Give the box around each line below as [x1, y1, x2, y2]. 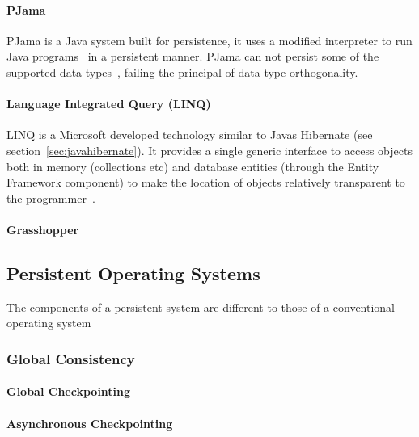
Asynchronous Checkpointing [6, 414, 173, 431]
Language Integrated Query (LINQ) [6, 95, 211, 112]
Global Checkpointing [6, 383, 131, 400]
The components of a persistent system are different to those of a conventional [6, 298, 396, 315]
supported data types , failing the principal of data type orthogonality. [6, 63, 358, 80]
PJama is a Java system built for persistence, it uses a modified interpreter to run [6, 32, 413, 48]
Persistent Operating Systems [6, 260, 260, 285]
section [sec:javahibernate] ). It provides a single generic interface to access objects [6, 141, 413, 158]
